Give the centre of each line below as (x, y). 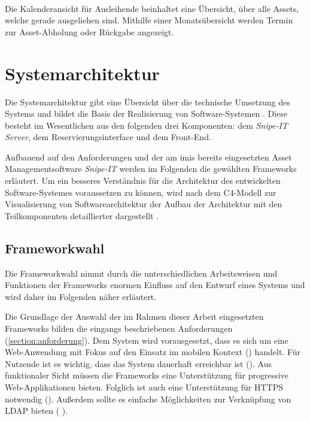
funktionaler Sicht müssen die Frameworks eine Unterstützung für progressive (147, 375)
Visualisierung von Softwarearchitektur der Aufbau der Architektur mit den (144, 204)
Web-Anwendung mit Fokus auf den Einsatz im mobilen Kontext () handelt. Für (153, 352)
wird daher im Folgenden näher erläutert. (81, 296)
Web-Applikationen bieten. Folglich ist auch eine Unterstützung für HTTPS (144, 387)
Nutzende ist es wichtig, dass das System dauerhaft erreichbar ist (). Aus (139, 363)
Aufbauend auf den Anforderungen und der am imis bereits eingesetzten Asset (148, 157)
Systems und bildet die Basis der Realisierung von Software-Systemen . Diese (146, 113)
